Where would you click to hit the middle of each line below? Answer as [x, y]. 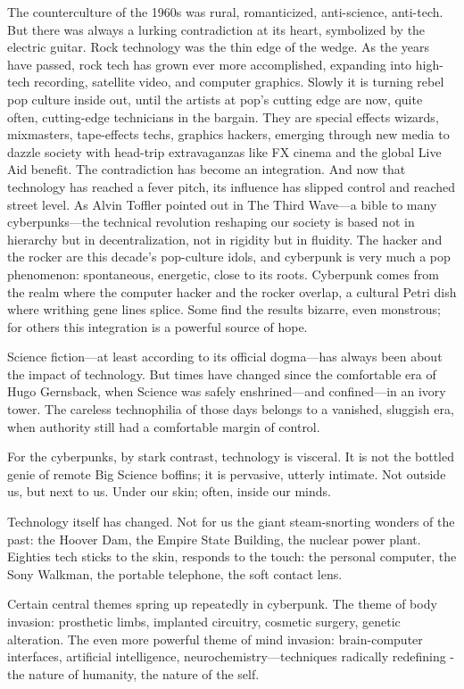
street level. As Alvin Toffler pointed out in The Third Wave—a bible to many [222, 204]
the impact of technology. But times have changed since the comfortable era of [222, 374]
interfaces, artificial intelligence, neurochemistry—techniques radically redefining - [231, 656]
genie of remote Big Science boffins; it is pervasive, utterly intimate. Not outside [227, 473]
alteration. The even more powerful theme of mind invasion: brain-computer [215, 639]
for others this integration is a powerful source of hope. [157, 326]
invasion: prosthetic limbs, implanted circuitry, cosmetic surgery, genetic [204, 621]
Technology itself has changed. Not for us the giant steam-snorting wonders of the [231, 522]
